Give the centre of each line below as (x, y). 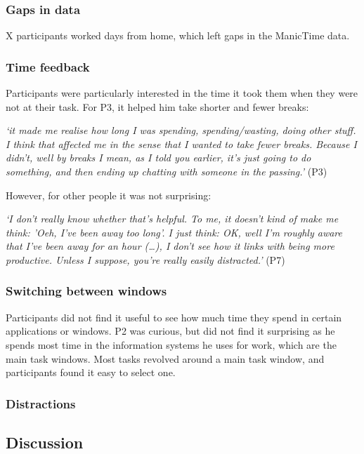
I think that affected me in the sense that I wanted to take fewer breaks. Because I (181, 143)
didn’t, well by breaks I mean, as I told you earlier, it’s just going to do (158, 158)
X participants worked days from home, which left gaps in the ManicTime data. (178, 35)
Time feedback (48, 66)
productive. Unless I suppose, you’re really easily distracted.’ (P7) (145, 259)
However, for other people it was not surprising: (109, 195)
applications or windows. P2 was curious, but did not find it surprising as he (170, 331)
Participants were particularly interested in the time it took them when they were (182, 93)
